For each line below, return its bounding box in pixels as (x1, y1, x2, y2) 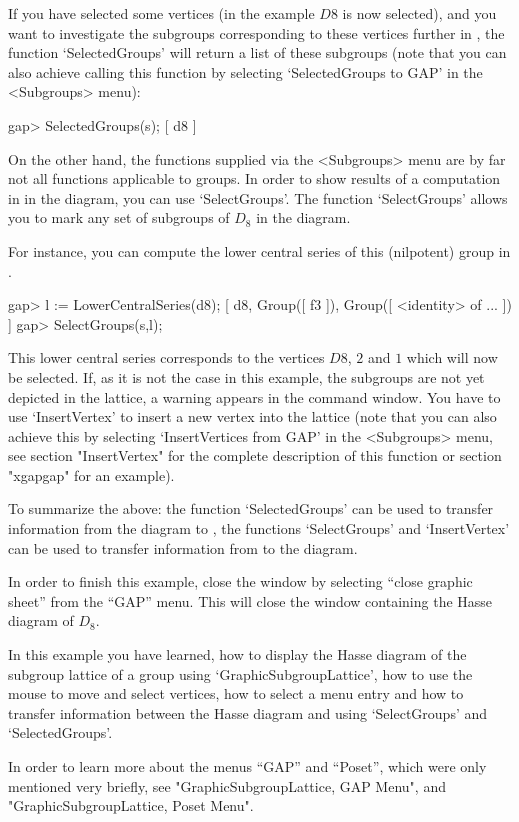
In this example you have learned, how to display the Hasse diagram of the (8, 644, 467, 665)
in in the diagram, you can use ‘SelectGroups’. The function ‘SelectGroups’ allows (8, 187, 508, 208)
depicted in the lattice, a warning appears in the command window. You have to (8, 386, 501, 407)
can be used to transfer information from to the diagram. (8, 537, 358, 558)
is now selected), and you (342, 3, 497, 23)
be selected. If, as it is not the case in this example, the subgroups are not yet (8, 366, 485, 387)
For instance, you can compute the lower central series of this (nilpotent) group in (8, 240, 511, 261)
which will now (406, 347, 498, 368)
